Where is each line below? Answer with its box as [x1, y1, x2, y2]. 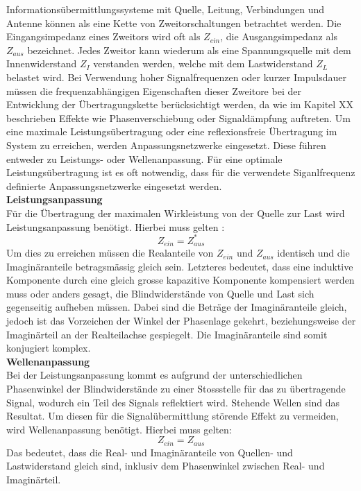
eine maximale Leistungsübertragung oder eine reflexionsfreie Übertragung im [6, 124, 337, 139]
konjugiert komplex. [6, 341, 91, 355]
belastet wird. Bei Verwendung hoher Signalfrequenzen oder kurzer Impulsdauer [6, 69, 346, 84]
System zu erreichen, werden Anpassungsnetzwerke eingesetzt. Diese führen [6, 137, 326, 152]
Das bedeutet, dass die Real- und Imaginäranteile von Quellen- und [6, 445, 293, 459]
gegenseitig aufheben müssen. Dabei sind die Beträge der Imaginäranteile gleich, [6, 300, 347, 314]
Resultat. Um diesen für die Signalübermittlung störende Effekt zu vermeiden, [6, 408, 339, 423]
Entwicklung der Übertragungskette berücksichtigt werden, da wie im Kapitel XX [6, 97, 353, 112]
